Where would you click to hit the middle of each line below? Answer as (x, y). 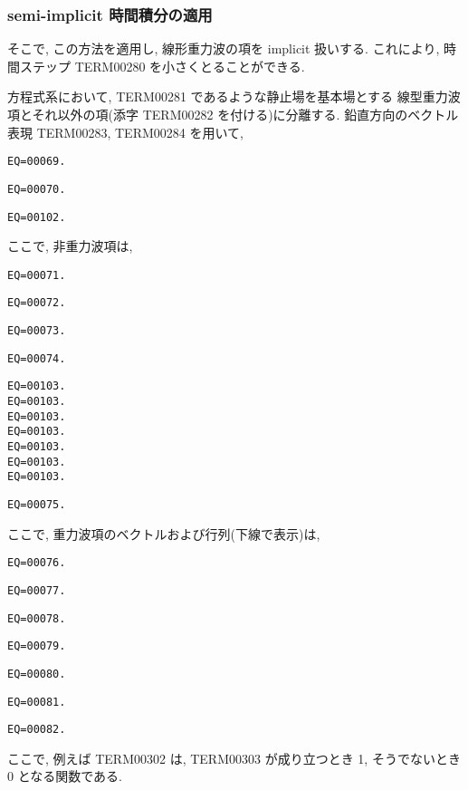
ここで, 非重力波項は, (70, 246)
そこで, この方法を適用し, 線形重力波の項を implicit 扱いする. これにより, (224, 48)
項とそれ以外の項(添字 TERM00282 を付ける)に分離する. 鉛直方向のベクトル (233, 114)
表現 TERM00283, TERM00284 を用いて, (125, 132)
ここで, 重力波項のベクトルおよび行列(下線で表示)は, (164, 533)
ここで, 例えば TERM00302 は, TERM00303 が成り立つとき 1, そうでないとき (234, 758)
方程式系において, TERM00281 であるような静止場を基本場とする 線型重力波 (234, 96)
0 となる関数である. (65, 776)
